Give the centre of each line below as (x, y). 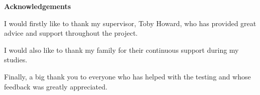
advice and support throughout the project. (71, 33)
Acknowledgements (38, 6)
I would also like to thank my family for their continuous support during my (121, 50)
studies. (16, 60)
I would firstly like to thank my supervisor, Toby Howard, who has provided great (130, 23)
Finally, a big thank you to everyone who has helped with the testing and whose (127, 76)
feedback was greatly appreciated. (56, 86)
